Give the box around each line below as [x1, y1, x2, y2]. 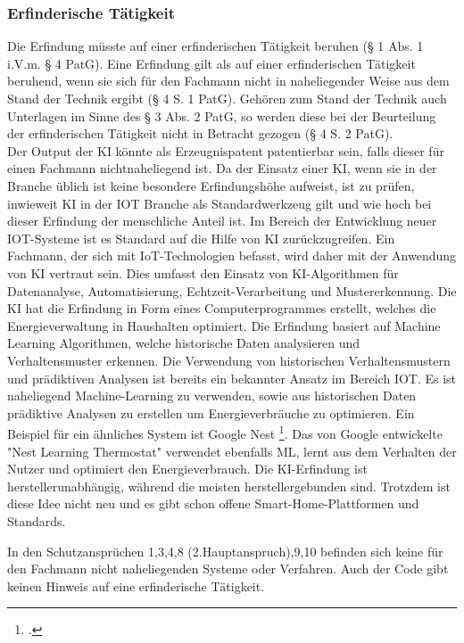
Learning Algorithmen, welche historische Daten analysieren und [7, 334, 360, 352]
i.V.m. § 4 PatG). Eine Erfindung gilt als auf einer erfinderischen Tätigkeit [7, 54, 416, 72]
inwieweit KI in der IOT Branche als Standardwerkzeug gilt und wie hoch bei [7, 194, 432, 212]
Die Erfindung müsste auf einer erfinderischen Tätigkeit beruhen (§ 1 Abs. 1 [7, 37, 424, 55]
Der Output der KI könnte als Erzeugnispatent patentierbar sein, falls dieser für [7, 141, 444, 160]
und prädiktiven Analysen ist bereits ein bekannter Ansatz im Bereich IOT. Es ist [7, 368, 457, 387]
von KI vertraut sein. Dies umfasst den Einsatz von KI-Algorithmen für [7, 263, 399, 282]
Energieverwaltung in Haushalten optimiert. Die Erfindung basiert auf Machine [7, 316, 441, 334]
